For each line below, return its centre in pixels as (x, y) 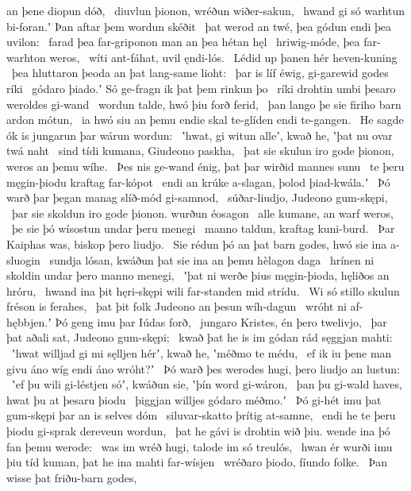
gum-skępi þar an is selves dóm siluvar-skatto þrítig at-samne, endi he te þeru (201, 415)
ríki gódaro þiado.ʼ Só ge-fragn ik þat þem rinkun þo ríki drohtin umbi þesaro (201, 88)
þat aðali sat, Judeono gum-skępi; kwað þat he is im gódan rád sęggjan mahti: (200, 337)
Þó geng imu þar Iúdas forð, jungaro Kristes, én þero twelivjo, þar (221, 321)
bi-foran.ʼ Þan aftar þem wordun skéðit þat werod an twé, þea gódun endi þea (199, 26)
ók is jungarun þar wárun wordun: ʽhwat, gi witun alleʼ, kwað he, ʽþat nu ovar (200, 135)
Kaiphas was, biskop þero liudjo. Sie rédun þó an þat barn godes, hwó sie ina (197, 244)
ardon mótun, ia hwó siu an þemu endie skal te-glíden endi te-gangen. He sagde (205, 120)
